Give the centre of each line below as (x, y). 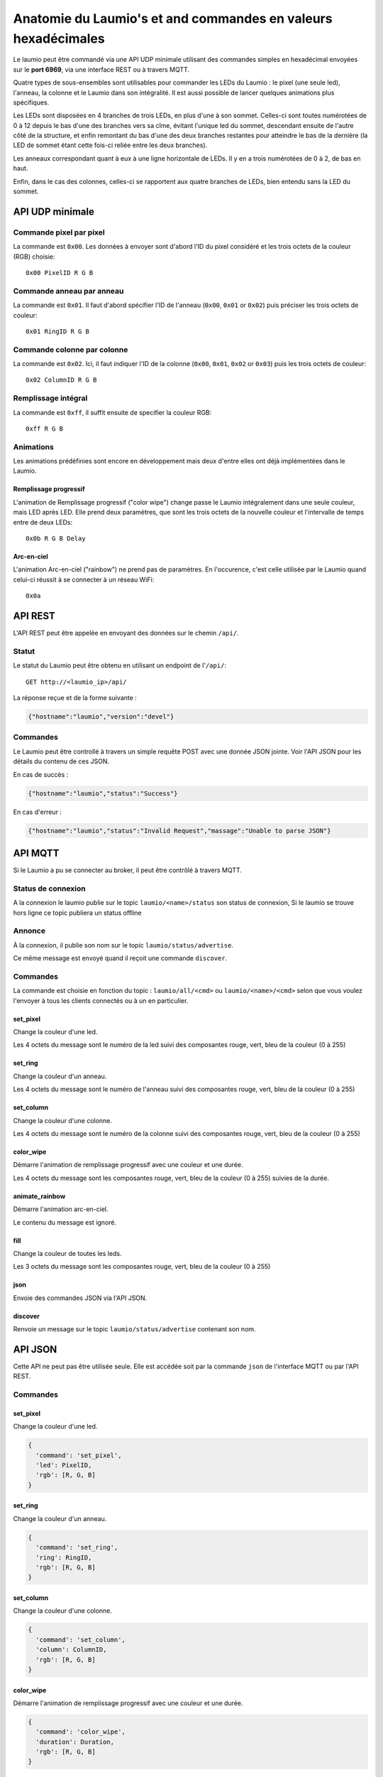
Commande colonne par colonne (71, 350)
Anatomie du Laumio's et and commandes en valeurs (173, 18)
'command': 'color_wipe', (81, 1732)
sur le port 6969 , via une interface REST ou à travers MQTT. (101, 69)
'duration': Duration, (75, 1742)
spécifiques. (31, 102)
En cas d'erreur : (37, 812)
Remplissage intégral (50, 398)
